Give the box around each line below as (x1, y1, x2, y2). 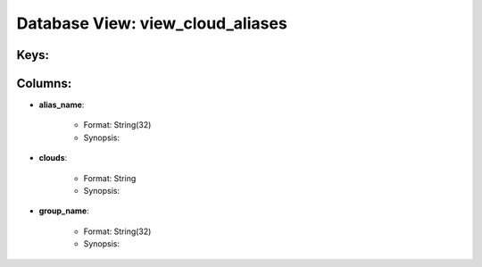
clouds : (38, 153, 68, 163)
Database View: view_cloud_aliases (16, 13, 287, 33)
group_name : (38, 205, 89, 216)
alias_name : (38, 99, 85, 111)
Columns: (16, 76, 72, 91)
